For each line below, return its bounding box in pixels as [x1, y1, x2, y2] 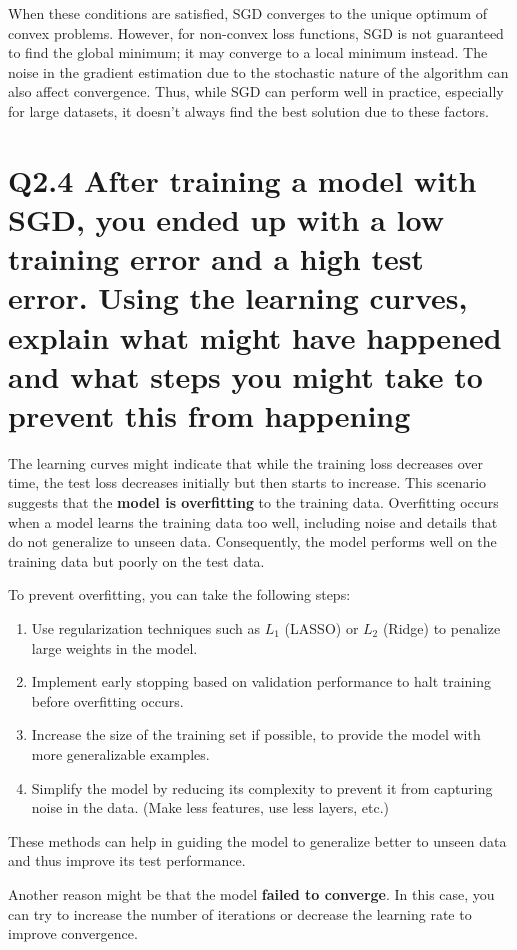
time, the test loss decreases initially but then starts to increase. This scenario [8, 472, 487, 493]
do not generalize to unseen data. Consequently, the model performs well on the [8, 531, 497, 552]
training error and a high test [8, 238, 424, 279]
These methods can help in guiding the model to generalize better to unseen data [8, 830, 507, 851]
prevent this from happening [8, 394, 411, 435]
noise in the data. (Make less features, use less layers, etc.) [31, 797, 390, 818]
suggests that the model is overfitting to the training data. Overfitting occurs [8, 492, 499, 512]
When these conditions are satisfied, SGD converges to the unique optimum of [8, 3, 488, 23]
